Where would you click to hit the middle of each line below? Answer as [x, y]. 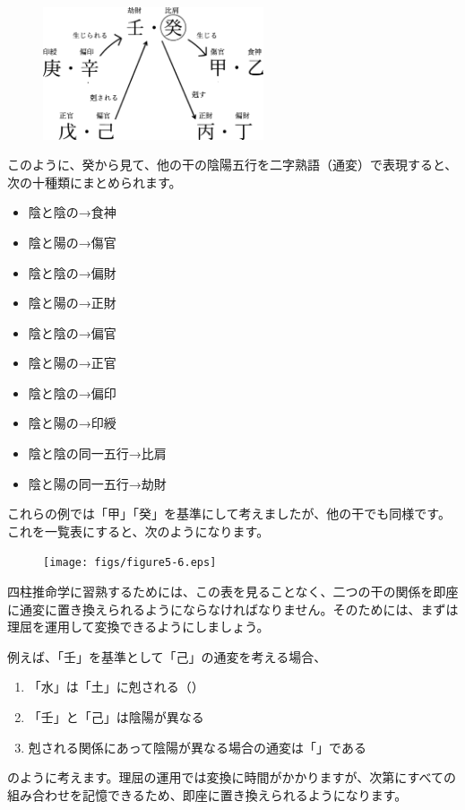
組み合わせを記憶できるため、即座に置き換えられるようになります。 [207, 794]
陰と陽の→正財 [72, 303]
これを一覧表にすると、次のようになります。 [138, 531]
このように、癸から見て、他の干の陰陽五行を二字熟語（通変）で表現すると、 [232, 165]
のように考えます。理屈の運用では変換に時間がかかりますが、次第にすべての [232, 777]
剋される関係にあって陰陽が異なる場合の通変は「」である [197, 747]
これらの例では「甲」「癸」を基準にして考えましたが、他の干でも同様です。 [229, 514]
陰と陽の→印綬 [72, 423]
